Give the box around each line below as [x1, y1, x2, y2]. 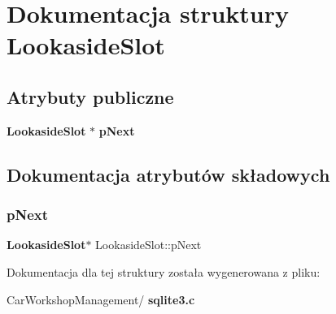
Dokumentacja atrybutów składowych [7, 161, 330, 187]
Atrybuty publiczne [7, 84, 174, 109]
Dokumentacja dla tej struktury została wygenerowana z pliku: [7, 263, 321, 280]
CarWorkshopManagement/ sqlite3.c [7, 290, 195, 308]
